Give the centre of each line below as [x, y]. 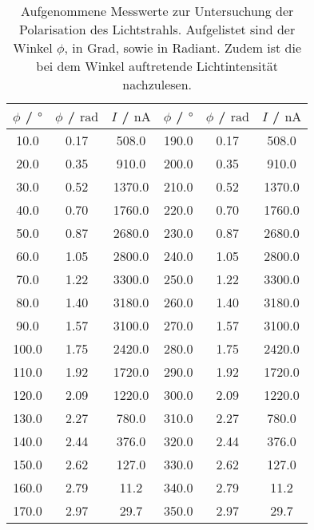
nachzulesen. [157, 84]
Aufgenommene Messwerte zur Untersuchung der [157, 11]
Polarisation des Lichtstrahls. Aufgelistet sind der [157, 29]
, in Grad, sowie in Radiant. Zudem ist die [183, 47]
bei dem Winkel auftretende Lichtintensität [157, 66]
